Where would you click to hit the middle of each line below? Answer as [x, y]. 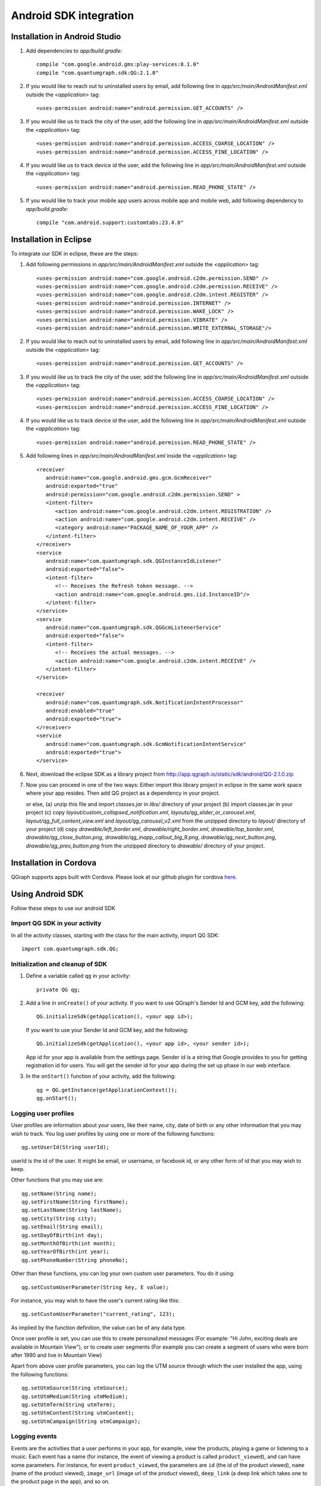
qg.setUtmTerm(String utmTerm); [69, 1405]
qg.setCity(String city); [59, 1218]
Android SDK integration [73, 15]
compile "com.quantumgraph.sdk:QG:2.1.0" [97, 73]
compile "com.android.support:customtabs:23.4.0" [110, 222]
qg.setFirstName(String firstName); [75, 1202]
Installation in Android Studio [66, 37]
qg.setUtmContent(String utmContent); [78, 1413]
